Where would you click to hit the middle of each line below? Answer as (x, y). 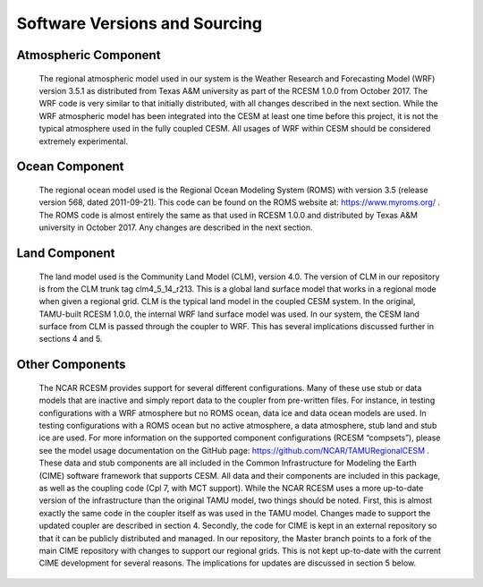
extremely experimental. (84, 141)
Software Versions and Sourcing (140, 23)
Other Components (71, 365)
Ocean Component (70, 167)
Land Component (66, 253)
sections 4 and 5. (71, 339)
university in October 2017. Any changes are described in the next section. (176, 227)
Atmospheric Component (89, 55)
